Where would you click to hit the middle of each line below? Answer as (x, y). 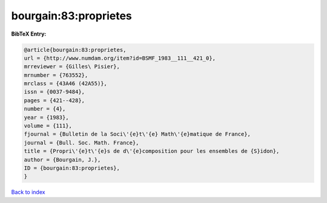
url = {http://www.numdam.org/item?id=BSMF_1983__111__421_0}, (120, 58)
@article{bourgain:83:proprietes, (75, 50)
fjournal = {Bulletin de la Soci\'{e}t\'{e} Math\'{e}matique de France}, (137, 134)
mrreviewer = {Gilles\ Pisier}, (72, 67)
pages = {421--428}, (54, 100)
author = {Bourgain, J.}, (62, 159)
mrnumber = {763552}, (56, 75)
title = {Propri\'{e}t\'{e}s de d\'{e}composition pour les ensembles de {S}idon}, (152, 151)
